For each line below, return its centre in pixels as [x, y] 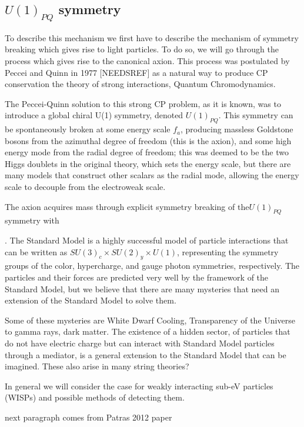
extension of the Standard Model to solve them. [91, 300]
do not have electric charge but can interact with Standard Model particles [140, 343]
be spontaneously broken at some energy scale [88, 129]
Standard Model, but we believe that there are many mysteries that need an [142, 288]
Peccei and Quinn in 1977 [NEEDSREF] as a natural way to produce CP [136, 72]
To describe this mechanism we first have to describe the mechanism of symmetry [152, 37]
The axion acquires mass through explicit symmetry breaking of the [127, 206]
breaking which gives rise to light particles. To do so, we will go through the [142, 49]
